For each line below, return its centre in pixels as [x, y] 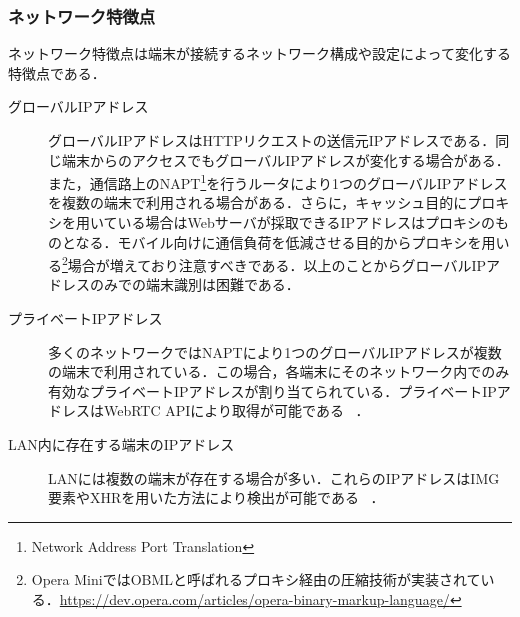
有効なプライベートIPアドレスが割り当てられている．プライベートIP [272, 390]
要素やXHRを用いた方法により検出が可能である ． [216, 497]
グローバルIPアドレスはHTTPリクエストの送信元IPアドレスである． [272, 140]
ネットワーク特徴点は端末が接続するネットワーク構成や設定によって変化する [259, 53]
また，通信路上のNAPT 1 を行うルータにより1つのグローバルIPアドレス [278, 181]
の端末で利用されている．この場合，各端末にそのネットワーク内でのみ [279, 371]
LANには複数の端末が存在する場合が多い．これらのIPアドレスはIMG [274, 477]
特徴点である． [57, 72]
